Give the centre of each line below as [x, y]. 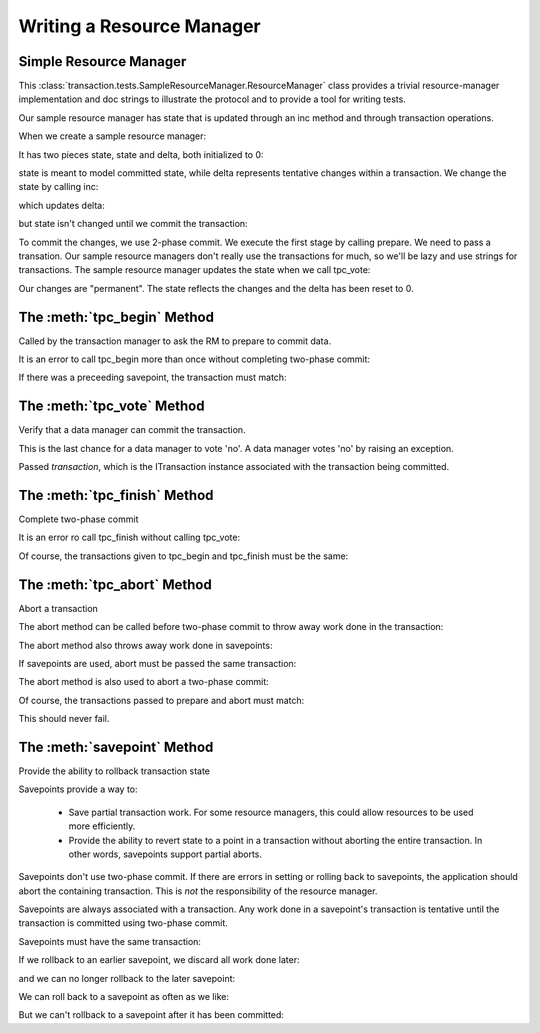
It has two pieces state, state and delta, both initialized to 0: [141, 154]
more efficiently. [102, 826]
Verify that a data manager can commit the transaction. [132, 430]
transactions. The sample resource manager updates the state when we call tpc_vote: [194, 270]
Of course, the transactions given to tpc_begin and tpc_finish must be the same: [183, 556]
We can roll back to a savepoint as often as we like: [124, 997]
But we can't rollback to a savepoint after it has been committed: [151, 1015]
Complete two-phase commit [78, 519]
